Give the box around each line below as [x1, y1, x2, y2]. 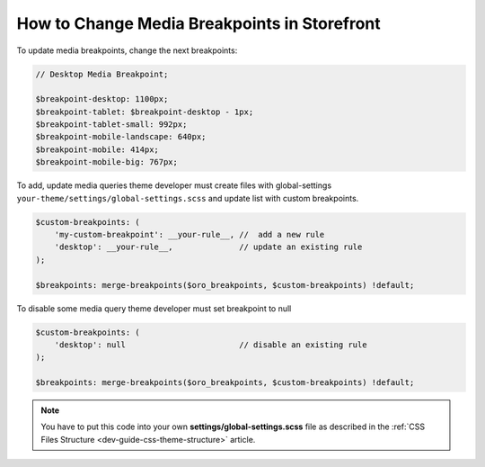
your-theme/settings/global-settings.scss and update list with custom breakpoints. [16, 193, 359, 203]
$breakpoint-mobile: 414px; [35, 144, 159, 155]
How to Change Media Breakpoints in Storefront [16, 13, 381, 33]
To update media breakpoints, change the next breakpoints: [16, 45, 238, 56]
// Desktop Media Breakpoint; [35, 68, 169, 79]
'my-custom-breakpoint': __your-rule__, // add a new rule [54, 229, 325, 240]
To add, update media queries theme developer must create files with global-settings [16, 180, 332, 191]
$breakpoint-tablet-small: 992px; [35, 120, 188, 130]
